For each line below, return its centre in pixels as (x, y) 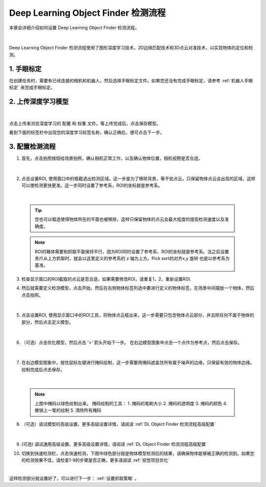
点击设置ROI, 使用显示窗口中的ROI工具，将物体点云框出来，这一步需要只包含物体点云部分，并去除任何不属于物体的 (138, 315)
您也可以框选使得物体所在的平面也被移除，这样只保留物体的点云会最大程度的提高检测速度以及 (130, 219)
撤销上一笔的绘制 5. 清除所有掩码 (68, 410)
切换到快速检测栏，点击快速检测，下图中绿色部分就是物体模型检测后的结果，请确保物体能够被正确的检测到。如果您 (138, 453)
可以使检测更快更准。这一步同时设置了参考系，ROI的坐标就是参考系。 (92, 185)
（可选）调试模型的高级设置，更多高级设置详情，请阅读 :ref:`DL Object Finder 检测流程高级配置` (119, 424)
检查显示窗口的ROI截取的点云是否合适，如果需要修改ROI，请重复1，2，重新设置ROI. (106, 279)
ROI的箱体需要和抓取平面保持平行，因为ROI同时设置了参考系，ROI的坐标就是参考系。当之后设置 (132, 251)
